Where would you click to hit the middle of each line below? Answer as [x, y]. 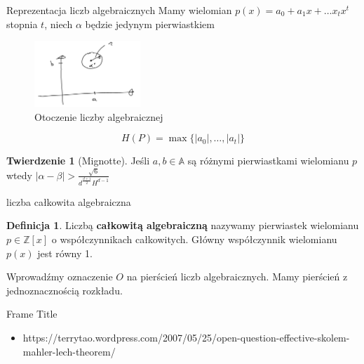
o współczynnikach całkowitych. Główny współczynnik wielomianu [194, 239]
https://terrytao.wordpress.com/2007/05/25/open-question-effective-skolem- [186, 337]
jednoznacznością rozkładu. [65, 290]
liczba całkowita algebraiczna [69, 201]
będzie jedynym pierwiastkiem [150, 24]
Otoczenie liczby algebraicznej [99, 116]
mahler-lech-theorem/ [69, 351]
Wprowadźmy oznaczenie [60, 277]
